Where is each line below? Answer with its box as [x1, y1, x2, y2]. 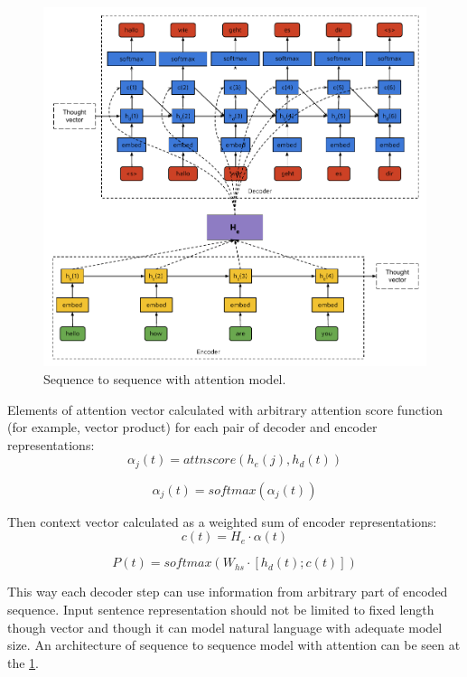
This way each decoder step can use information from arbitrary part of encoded [7, 582, 448, 601]
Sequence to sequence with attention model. [43, 370, 286, 388]
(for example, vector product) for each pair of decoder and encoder [7, 418, 378, 437]
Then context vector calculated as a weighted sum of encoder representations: [7, 512, 437, 531]
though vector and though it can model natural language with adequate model [7, 617, 443, 636]
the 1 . [7, 653, 40, 672]
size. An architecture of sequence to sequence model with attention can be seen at [7, 635, 461, 654]
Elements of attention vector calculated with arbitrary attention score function [7, 400, 444, 418]
